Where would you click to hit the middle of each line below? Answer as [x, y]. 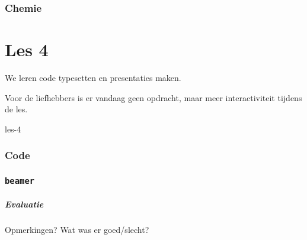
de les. [16, 109]
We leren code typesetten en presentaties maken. [93, 77]
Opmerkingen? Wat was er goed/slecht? [77, 230]
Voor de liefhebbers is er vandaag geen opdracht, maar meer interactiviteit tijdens [153, 97]
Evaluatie [24, 204]
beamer [20, 181]
